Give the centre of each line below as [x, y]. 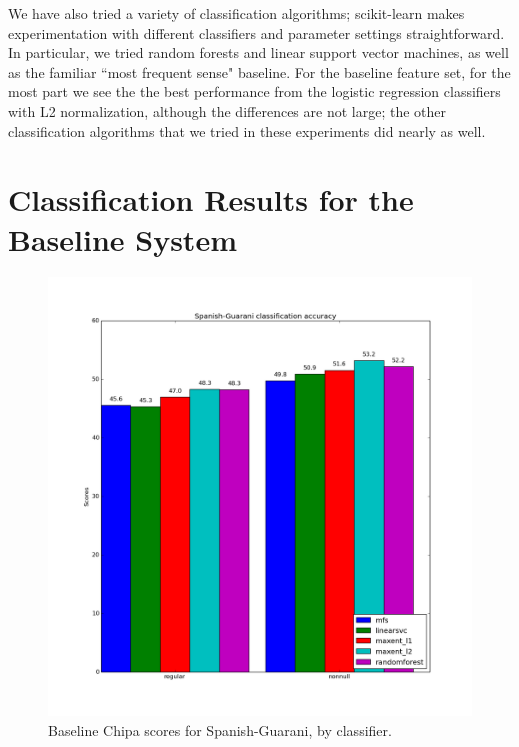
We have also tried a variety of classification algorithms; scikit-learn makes [236, 13]
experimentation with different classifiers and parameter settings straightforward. [256, 32]
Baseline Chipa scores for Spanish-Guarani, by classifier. [220, 729]
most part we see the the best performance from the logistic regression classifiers [254, 91]
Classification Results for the [211, 199]
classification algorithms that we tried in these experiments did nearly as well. [247, 130]
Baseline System [122, 238]
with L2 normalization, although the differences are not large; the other [227, 110]
